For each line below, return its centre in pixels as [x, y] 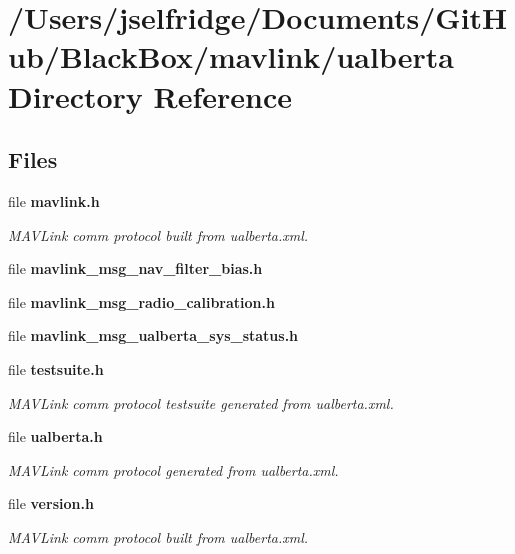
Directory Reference [150, 95]
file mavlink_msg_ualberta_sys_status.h [153, 335]
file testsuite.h [56, 368]
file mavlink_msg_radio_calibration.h [141, 301]
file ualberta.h [55, 436]
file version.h [51, 503]
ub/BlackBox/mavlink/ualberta [231, 56]
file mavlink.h [54, 200]
